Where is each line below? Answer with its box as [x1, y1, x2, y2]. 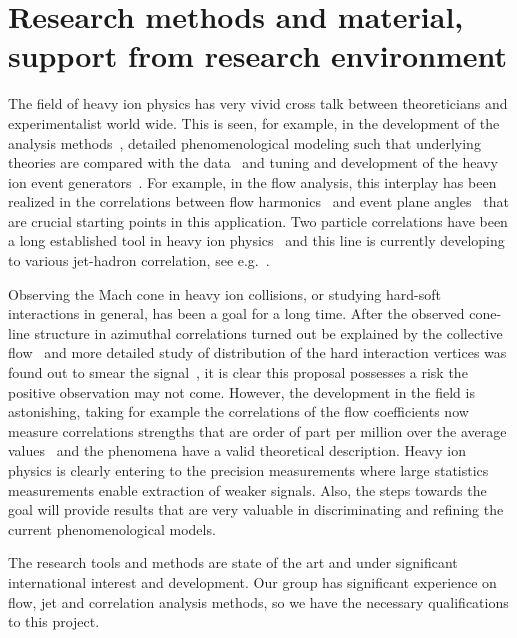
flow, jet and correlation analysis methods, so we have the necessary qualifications [8, 591, 509, 612]
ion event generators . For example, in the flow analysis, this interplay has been [8, 171, 497, 192]
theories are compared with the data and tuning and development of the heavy [8, 152, 498, 173]
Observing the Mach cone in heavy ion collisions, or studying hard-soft [8, 283, 441, 304]
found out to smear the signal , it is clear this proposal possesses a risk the [8, 362, 468, 383]
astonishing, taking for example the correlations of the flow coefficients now [8, 401, 469, 422]
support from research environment [8, 35, 508, 76]
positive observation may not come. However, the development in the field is [8, 381, 475, 402]
